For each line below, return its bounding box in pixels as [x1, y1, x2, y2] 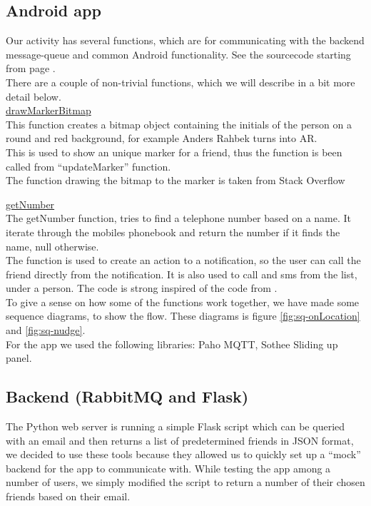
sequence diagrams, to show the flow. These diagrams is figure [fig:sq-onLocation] [6, 308, 360, 323]
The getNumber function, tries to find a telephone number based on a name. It [6, 211, 352, 226]
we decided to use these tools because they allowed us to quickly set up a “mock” [6, 447, 361, 462]
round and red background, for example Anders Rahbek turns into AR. [6, 131, 317, 146]
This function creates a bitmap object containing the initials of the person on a [6, 116, 352, 131]
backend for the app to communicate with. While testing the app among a [6, 460, 331, 475]
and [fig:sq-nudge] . [6, 323, 86, 338]
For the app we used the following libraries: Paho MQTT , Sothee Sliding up [6, 336, 338, 351]
